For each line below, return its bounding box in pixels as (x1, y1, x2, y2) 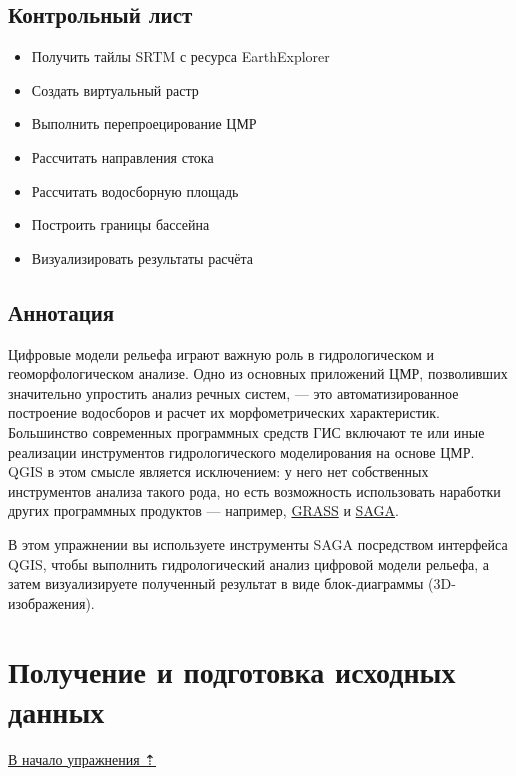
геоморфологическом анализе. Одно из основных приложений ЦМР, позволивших (8, 363, 508, 384)
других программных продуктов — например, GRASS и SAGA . (8, 500, 399, 521)
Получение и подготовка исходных (8, 651, 456, 692)
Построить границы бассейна (31, 214, 210, 235)
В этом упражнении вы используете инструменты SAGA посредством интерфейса (8, 533, 508, 554)
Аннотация (8, 296, 115, 327)
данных (8, 690, 105, 731)
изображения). (8, 592, 95, 613)
